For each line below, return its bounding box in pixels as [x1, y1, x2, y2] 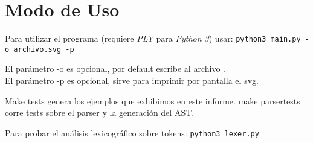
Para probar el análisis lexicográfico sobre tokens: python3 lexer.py [5, 126, 259, 139]
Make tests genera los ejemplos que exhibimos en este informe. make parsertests [5, 94, 300, 107]
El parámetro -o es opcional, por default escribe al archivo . [5, 62, 225, 75]
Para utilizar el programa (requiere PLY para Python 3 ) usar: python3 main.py [5, 32, 301, 45]
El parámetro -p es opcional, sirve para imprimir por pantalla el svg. [5, 74, 259, 87]
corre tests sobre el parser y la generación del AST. [5, 106, 195, 119]
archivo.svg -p [13, 45, 74, 54]
